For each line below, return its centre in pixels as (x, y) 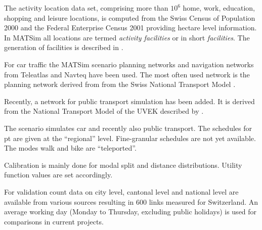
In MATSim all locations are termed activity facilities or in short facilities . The (127, 37)
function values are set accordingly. (58, 175)
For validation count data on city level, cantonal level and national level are (121, 191)
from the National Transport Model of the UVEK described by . (104, 111)
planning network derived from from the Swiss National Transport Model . (120, 84)
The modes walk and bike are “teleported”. (70, 148)
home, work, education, (219, 8)
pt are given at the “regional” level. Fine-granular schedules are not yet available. (130, 138)
